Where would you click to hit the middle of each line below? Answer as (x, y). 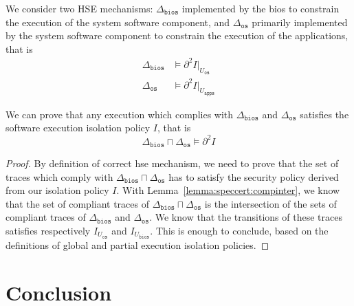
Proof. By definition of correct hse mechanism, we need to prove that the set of (172, 163)
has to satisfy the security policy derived (254, 176)
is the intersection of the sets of (270, 203)
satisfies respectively (48, 230)
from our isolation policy (57, 190)
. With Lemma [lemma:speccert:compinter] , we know (228, 190)
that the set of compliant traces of (78, 203)
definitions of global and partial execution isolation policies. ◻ (137, 245)
